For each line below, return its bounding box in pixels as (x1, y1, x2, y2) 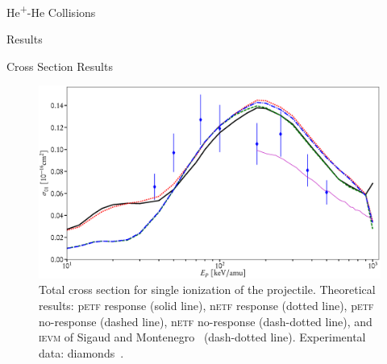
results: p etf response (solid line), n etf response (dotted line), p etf (39, 296, 374, 313)
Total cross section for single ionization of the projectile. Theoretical (39, 281, 376, 298)
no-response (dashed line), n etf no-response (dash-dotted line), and (39, 312, 372, 329)
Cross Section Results (6, 57, 113, 74)
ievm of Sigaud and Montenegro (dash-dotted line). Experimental (39, 329, 366, 345)
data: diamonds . (39, 344, 124, 361)
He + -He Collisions (6, 2, 96, 20)
